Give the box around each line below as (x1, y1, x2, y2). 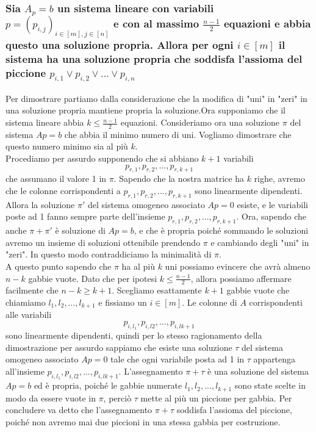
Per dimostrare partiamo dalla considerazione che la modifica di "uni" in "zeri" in (5, 92, 307, 104)
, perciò (103, 391, 132, 404)
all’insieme (5, 365, 45, 378)
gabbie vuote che (226, 284, 290, 297)
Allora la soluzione (5, 198, 75, 211)
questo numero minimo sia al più (5, 140, 128, 153)
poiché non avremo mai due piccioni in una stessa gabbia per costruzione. (5, 415, 281, 428)
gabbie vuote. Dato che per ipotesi (28, 272, 157, 284)
